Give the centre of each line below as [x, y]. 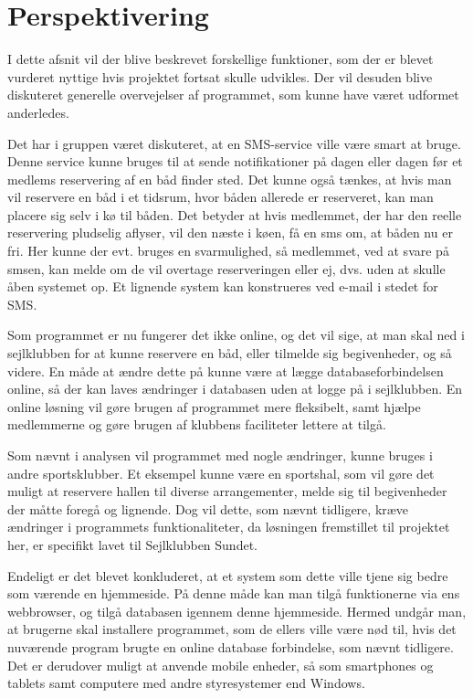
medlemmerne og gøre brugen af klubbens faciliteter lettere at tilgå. [197, 424]
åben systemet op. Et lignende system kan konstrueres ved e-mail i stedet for [223, 286]
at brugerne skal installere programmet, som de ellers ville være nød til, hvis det [232, 629]
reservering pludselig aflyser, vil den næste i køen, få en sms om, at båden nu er [230, 233]
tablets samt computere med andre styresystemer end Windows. [186, 683]
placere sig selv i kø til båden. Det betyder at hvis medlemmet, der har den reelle [235, 214]
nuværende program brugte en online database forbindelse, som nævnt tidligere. [231, 646]
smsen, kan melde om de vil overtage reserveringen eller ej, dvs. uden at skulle [226, 268]
